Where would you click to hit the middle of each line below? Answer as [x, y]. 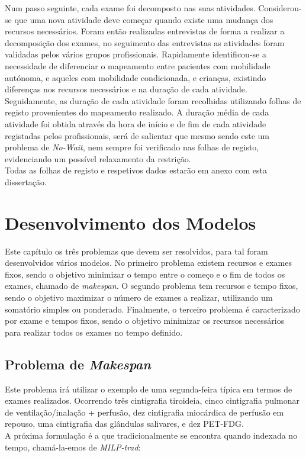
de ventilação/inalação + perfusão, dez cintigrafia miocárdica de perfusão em [144, 412]
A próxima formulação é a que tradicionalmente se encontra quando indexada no [151, 435]
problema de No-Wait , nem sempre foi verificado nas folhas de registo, [132, 147]
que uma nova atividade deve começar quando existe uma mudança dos [144, 19]
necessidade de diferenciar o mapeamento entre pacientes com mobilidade [138, 65]
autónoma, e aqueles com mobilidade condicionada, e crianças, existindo [136, 77]
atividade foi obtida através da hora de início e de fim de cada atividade [136, 123]
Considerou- [280, 8]
